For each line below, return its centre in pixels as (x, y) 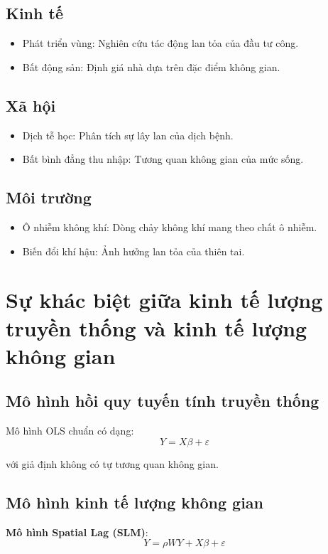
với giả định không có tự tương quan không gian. (112, 463)
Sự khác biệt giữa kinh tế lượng (164, 300)
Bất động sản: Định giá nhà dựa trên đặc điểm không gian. (151, 66)
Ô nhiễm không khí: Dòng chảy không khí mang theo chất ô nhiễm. (170, 227)
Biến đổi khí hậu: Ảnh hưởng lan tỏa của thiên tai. (133, 251)
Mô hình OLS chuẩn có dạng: (70, 431)
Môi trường (49, 197)
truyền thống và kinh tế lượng (157, 327)
